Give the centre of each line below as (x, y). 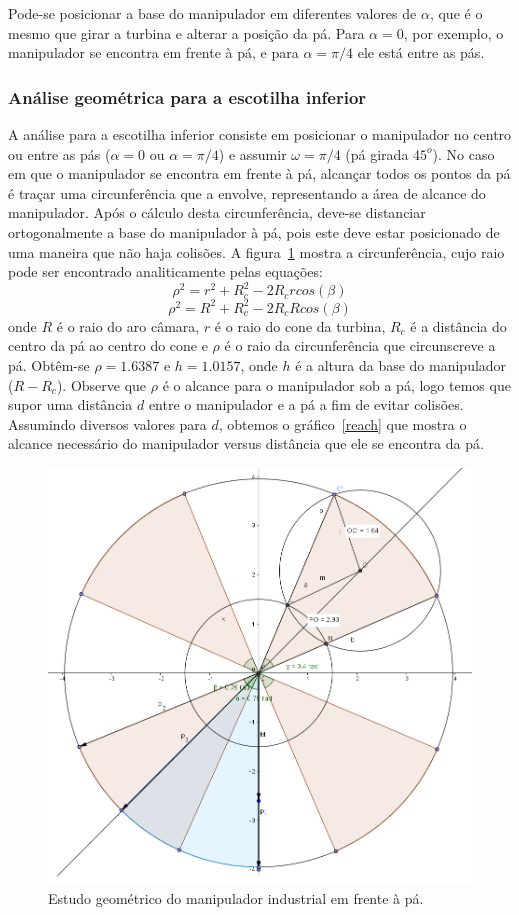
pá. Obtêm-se (49, 364)
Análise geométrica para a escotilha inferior (187, 96)
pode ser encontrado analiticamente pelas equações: (165, 271)
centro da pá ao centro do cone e (108, 345)
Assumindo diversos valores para (107, 423)
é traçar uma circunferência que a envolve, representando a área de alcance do (247, 192)
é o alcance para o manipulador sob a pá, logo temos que (336, 384)
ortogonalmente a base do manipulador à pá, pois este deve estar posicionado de (254, 231)
